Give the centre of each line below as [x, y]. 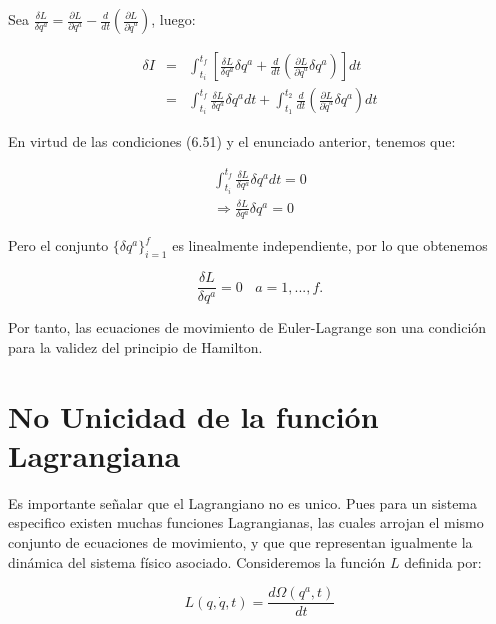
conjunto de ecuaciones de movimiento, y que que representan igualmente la [240, 541]
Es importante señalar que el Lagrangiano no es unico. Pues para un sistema [243, 502]
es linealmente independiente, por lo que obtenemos [330, 245]
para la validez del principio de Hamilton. [135, 346]
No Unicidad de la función [193, 415]
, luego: [173, 19]
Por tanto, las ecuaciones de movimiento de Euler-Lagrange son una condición [247, 327]
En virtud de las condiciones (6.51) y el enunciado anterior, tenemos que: [232, 140]
